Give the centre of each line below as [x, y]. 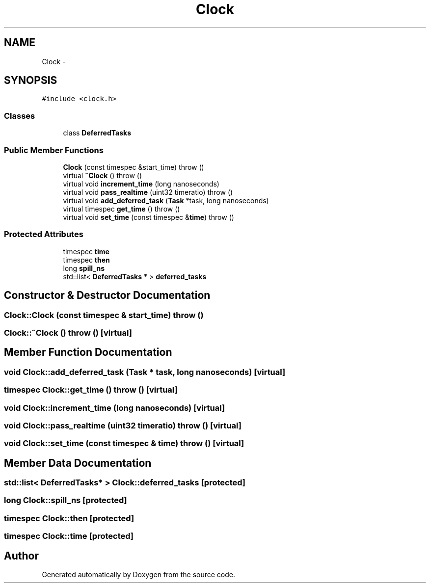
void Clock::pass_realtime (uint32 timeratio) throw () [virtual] [123, 425]
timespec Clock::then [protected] [69, 518]
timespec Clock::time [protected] [69, 536]
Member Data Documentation [78, 463]
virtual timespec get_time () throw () [121, 209]
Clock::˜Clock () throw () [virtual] [68, 333]
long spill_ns [84, 268]
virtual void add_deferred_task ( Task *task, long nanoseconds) [166, 200]
